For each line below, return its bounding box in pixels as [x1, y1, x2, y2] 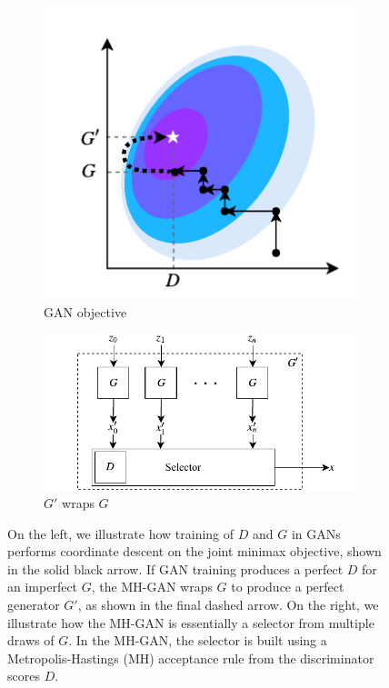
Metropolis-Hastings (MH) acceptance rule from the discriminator [7, 648, 374, 667]
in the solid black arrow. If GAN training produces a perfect [7, 559, 344, 578]
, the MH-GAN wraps [91, 577, 213, 596]
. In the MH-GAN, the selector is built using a [68, 631, 327, 650]
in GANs [291, 523, 341, 543]
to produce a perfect [231, 577, 344, 596]
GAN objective [44, 302, 127, 321]
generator [7, 595, 60, 613]
